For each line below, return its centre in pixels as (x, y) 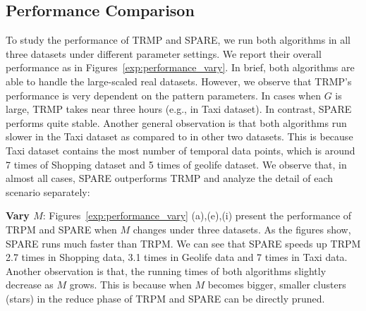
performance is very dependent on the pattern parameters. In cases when (163, 95)
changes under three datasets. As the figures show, (242, 229)
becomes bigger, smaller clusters (277, 285)
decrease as (30, 285)
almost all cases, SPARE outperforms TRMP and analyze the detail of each (170, 178)
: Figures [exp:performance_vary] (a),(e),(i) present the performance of (197, 215)
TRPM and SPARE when (61, 229)
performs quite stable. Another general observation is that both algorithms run (176, 122)
